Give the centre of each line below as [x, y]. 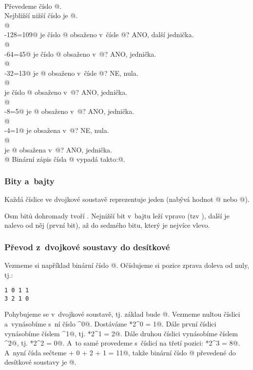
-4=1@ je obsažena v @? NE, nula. [57, 130]
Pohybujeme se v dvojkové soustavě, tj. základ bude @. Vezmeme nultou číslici [122, 314]
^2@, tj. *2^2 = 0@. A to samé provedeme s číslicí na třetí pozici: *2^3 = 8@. [122, 343]
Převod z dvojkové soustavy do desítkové [87, 247]
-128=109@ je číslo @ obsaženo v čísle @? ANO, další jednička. [99, 34]
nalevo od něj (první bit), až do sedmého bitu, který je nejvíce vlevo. [107, 225]
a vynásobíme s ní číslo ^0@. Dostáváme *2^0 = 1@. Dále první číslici [110, 324]
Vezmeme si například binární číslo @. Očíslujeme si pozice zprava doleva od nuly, [127, 265]
